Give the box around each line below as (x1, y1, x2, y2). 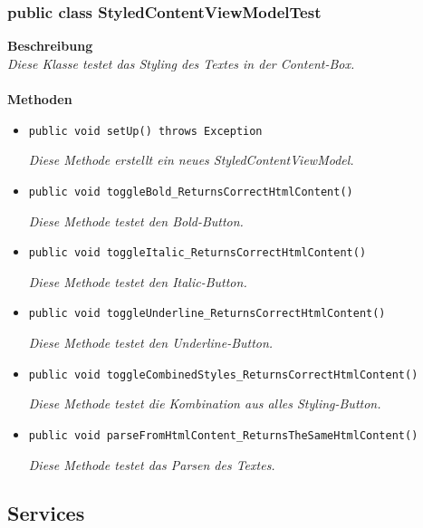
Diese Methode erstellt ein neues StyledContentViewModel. (28, 150, 354, 169)
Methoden (7, 90, 72, 108)
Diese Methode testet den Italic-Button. (28, 272, 247, 291)
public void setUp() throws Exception (28, 124, 263, 138)
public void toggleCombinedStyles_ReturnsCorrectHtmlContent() (28, 368, 418, 381)
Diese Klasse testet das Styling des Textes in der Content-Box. (7, 53, 355, 72)
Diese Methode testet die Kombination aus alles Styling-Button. (28, 394, 381, 413)
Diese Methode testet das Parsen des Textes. (28, 455, 275, 474)
